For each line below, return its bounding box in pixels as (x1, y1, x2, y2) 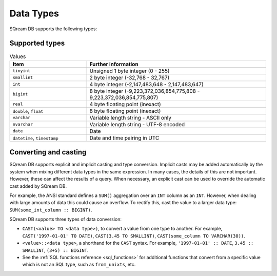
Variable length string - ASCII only (89, 114, 172, 121)
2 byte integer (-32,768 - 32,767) (89, 74, 170, 81)
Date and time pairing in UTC (89, 134, 160, 141)
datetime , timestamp (12, 134, 58, 141)
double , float (12, 107, 44, 114)
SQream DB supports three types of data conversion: (9, 216, 122, 223)
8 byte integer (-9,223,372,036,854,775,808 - (89, 87, 200, 94)
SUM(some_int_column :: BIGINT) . (9, 207, 92, 213)
